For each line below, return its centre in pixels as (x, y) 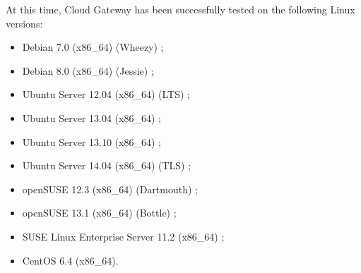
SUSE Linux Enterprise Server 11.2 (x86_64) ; (123, 236)
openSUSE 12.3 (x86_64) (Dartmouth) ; (110, 189)
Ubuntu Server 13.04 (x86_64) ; (91, 117)
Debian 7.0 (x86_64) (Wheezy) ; (93, 47)
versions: (24, 23)
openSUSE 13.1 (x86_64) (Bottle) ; (99, 213)
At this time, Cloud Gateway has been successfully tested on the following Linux (180, 9)
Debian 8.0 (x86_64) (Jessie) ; (88, 70)
